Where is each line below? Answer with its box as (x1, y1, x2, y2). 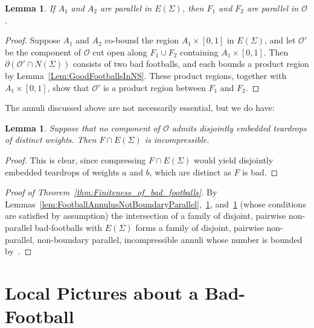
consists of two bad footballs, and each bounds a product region (72, 57, 309, 70)
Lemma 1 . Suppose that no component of (5, 121, 160, 134)
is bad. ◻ (242, 165, 278, 178)
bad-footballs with (34, 221, 103, 233)
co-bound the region (104, 34, 179, 46)
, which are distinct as (149, 165, 231, 178)
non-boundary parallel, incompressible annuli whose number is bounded (37, 233, 303, 245)
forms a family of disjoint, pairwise (135, 221, 264, 233)
